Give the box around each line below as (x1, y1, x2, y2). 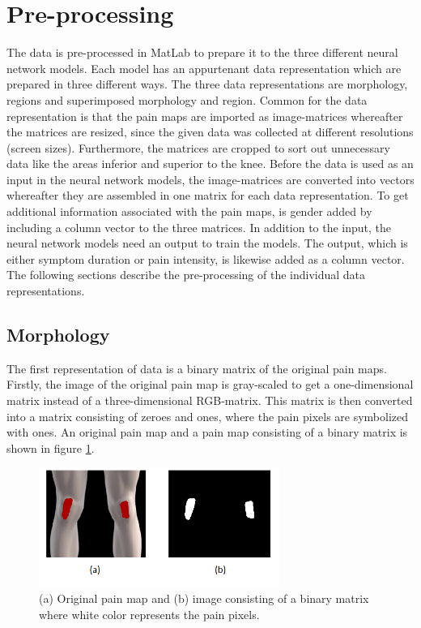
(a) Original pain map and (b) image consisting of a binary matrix (39, 589, 369, 606)
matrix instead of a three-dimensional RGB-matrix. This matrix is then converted (6, 392, 413, 409)
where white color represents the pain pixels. (39, 605, 260, 622)
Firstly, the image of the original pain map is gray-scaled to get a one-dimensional (6, 376, 414, 393)
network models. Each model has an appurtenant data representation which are (6, 59, 402, 76)
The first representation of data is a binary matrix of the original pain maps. (6, 359, 387, 376)
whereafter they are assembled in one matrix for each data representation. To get (6, 187, 409, 204)
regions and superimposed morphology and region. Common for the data (6, 91, 368, 108)
